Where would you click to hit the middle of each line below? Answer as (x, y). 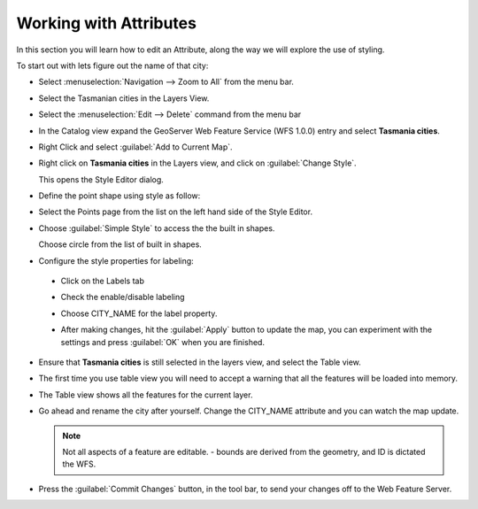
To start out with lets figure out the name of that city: (112, 66)
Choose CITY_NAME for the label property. (139, 313)
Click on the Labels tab (103, 281)
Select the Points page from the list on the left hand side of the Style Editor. (176, 212)
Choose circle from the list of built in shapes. (120, 244)
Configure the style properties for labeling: (116, 260)
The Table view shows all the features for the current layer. (146, 395)
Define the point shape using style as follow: (119, 196)
